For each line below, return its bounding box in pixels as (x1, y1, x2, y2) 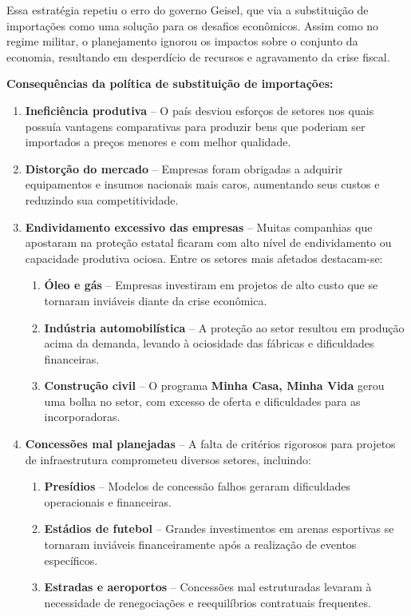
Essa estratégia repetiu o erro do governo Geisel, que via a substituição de (6, 2, 369, 18)
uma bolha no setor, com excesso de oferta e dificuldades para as (44, 392, 361, 409)
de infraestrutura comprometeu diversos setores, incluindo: (25, 451, 311, 467)
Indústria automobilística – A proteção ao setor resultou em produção (44, 319, 405, 336)
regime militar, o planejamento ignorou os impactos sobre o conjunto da (6, 33, 358, 50)
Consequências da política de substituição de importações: (6, 75, 334, 92)
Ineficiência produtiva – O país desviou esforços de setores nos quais (25, 101, 374, 118)
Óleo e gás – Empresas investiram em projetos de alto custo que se (44, 276, 378, 293)
